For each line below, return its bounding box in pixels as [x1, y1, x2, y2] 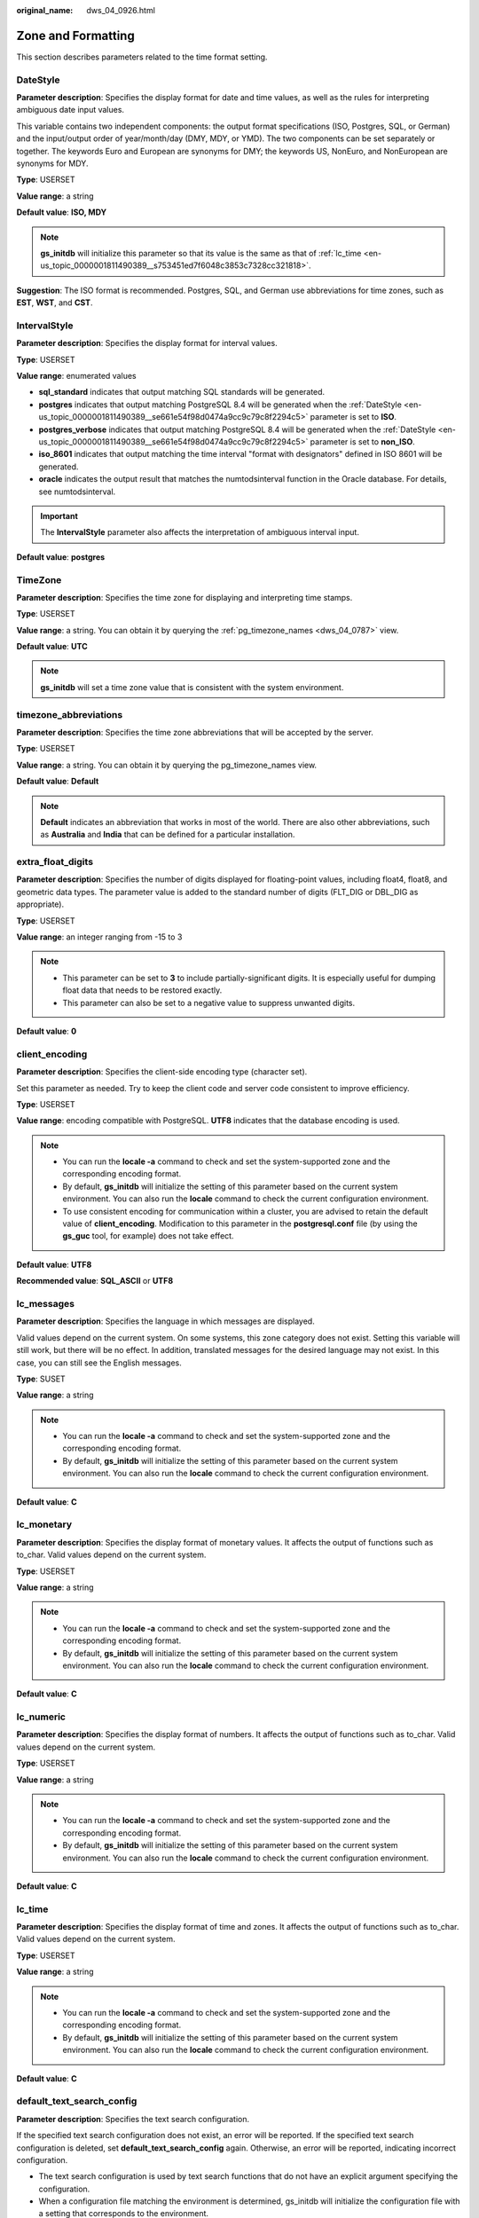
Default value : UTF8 [16, 1259, 92, 1270]
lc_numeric [16, 1711, 67, 1723]
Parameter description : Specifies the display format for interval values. [16, 338, 279, 349]
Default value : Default [16, 776, 99, 787]
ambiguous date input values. [16, 105, 124, 115]
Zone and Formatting [16, 28, 135, 43]
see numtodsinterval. [38, 486, 116, 497]
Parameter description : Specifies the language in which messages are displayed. [16, 1316, 315, 1326]
